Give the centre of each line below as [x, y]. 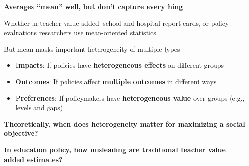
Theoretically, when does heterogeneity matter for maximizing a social [124, 123]
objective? [21, 133]
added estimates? [33, 159]
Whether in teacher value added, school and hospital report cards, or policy [116, 23]
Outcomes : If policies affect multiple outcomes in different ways [116, 81]
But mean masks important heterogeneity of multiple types [92, 48]
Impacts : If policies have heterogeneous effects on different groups [120, 65]
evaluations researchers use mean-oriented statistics [80, 32]
